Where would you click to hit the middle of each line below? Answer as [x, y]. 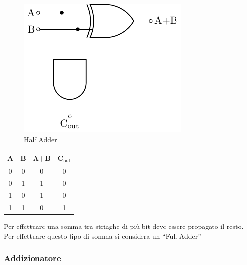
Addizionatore [33, 258]
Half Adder [40, 139]
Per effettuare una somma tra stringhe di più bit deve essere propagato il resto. [124, 226]
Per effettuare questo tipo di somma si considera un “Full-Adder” [103, 236]
